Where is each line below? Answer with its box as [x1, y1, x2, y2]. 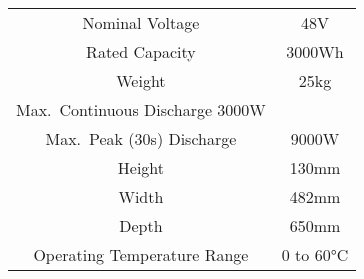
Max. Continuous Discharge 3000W [16, 98, 266, 121]
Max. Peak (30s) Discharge [45, 127, 237, 150]
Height [117, 156, 165, 179]
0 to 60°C [281, 243, 349, 266]
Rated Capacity [86, 40, 196, 63]
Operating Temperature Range [33, 243, 249, 266]
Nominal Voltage [82, 11, 200, 34]
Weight [116, 69, 166, 92]
